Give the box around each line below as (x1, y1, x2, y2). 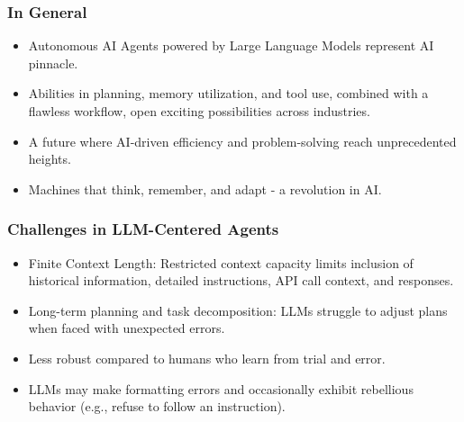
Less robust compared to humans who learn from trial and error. (28, 348, 386, 367)
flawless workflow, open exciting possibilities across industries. (28, 102, 370, 120)
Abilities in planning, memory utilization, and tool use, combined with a (28, 84, 429, 103)
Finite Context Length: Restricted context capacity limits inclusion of (28, 253, 414, 272)
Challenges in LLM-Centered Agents (7, 218, 279, 240)
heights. (28, 149, 71, 168)
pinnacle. (28, 53, 78, 72)
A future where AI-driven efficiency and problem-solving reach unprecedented (28, 131, 457, 150)
